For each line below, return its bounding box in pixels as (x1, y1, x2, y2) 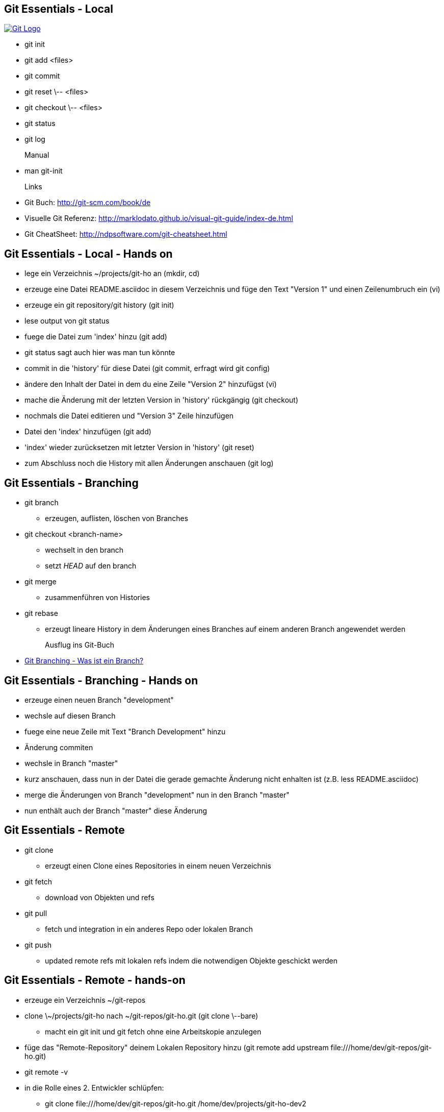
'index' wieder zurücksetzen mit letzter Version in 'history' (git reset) (24, 443, 254, 452)
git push (24, 940, 52, 949)
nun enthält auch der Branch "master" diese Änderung (24, 806, 207, 815)
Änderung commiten (24, 743, 93, 752)
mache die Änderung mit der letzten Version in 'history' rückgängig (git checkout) (24, 396, 299, 405)
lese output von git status (24, 316, 110, 326)
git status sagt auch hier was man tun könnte (24, 348, 175, 357)
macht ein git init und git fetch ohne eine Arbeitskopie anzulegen (45, 1027, 262, 1036)
